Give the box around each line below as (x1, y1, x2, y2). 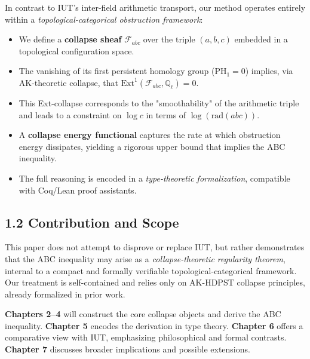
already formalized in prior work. (5, 287, 125, 300)
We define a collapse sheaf (19, 33, 122, 45)
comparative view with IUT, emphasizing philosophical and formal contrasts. (5, 331, 287, 343)
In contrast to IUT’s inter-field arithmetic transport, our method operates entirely (5, 1, 306, 13)
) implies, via (245, 65, 293, 77)
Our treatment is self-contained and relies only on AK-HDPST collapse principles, (5, 276, 305, 289)
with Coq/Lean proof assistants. (19, 183, 137, 196)
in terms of (146, 108, 186, 121)
